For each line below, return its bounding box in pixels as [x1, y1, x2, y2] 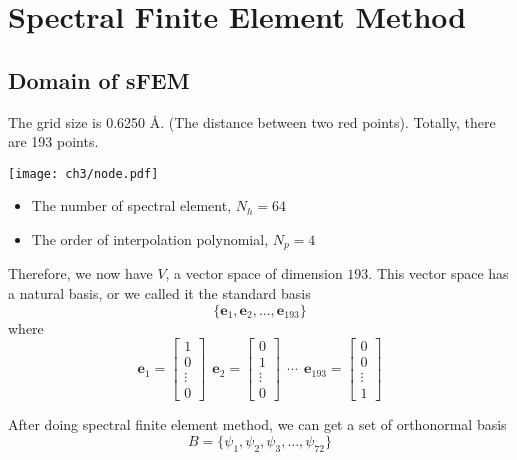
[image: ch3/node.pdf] [8, 166, 159, 181]
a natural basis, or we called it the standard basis [8, 283, 311, 304]
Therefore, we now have [8, 263, 153, 284]
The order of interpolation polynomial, [31, 229, 269, 250]
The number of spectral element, [31, 195, 232, 216]
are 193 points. [8, 131, 99, 152]
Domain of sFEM [8, 64, 190, 95]
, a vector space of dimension [165, 263, 343, 284]
